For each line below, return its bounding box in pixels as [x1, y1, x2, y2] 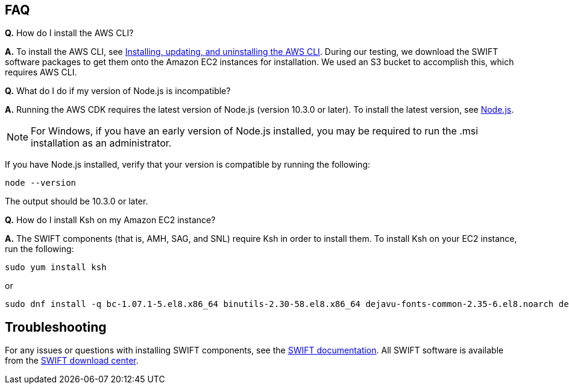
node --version [5, 178, 77, 188]
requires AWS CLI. [5, 67, 77, 78]
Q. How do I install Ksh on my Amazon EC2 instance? [5, 215, 216, 226]
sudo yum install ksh [5, 262, 107, 273]
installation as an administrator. [31, 137, 172, 150]
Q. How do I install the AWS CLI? [5, 28, 134, 39]
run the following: [5, 244, 74, 255]
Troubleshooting [5, 319, 107, 335]
